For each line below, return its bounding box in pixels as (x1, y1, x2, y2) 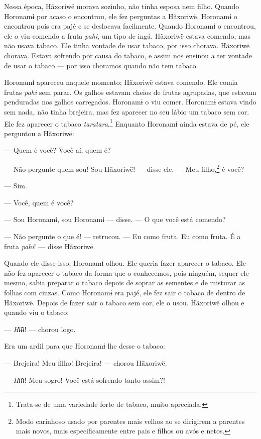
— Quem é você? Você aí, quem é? (4, 145, 111, 155)
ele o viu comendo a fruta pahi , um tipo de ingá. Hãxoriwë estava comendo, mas (4, 30, 251, 41)
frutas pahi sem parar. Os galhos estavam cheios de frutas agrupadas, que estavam (4, 86, 256, 97)
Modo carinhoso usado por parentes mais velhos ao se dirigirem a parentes (16, 415, 245, 426)
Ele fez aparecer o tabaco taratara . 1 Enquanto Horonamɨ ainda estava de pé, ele (4, 117, 249, 129)
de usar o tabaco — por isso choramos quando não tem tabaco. (4, 60, 198, 70)
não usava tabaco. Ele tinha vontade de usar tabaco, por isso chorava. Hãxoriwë (4, 40, 250, 51)
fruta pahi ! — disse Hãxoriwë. (4, 241, 95, 251)
